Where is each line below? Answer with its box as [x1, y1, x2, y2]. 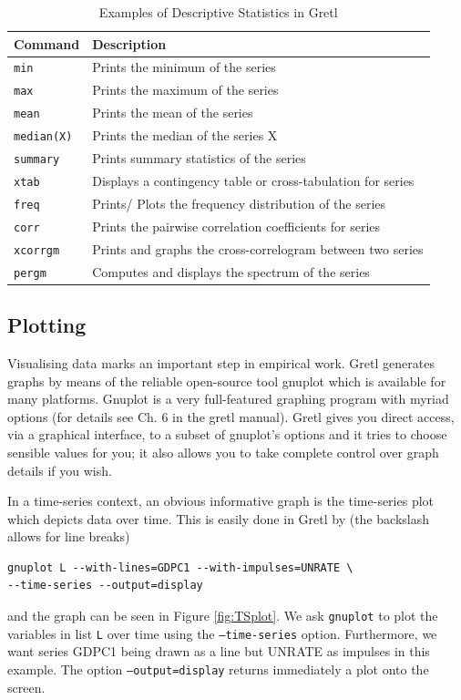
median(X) [14, 130, 73, 144]
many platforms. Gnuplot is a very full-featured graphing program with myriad [7, 389, 449, 408]
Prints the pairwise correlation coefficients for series [92, 216, 381, 235]
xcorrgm [14, 243, 60, 257]
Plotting [7, 311, 87, 339]
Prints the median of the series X [92, 126, 278, 145]
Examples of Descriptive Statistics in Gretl [98, 3, 338, 21]
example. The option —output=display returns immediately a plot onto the [7, 659, 429, 678]
